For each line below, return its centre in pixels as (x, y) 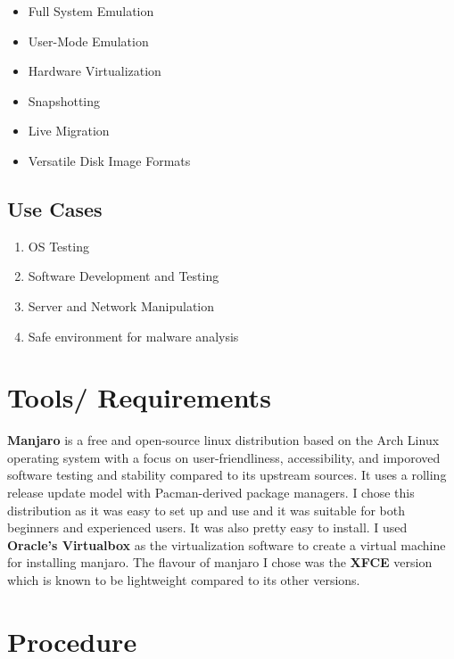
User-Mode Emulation (88, 41)
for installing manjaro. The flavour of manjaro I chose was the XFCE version (220, 562)
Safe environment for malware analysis (133, 336)
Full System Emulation (91, 11)
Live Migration (69, 131)
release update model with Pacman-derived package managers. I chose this (211, 493)
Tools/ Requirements (139, 397)
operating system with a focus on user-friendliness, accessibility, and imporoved (224, 457)
